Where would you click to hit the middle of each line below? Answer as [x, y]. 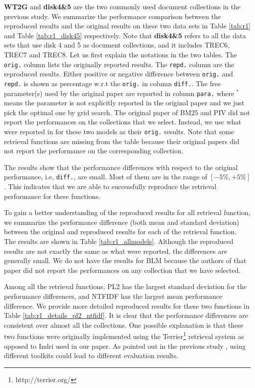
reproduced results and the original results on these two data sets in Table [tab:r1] [127, 26]
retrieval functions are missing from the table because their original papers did [122, 141]
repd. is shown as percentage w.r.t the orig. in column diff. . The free [112, 83]
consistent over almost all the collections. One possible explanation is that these [124, 325]
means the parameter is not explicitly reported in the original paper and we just [124, 103]
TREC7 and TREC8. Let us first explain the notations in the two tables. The [121, 54]
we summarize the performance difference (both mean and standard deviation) [122, 222]
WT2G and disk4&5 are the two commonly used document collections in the [122, 6]
